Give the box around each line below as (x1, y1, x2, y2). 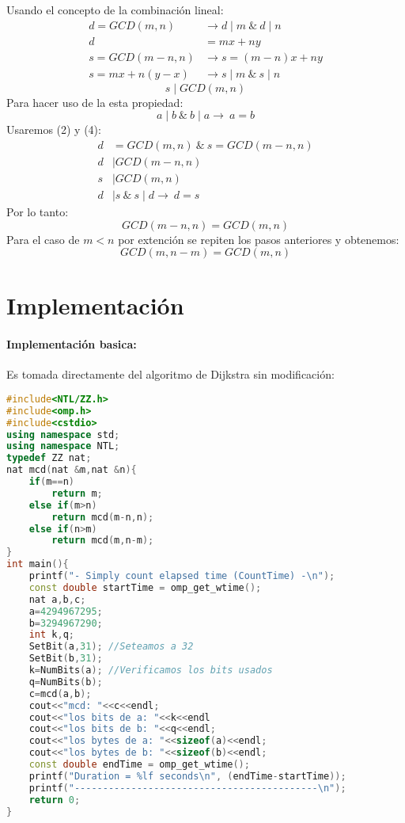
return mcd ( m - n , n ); (51, 511, 154, 523)
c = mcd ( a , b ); (28, 688, 92, 699)
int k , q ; (28, 629, 74, 641)
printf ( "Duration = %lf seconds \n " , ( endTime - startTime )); (28, 770, 346, 782)
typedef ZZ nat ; (6, 452, 92, 464)
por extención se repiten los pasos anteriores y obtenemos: (118, 231, 399, 247)
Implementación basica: (6, 336, 137, 352)
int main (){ (6, 558, 69, 570)
